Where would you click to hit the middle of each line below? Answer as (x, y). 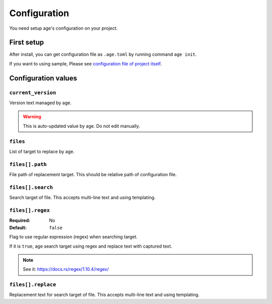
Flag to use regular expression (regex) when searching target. (74, 237)
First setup (27, 43)
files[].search (31, 187)
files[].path (28, 164)
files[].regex (30, 210)
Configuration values (43, 78)
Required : (20, 220)
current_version (33, 92)
